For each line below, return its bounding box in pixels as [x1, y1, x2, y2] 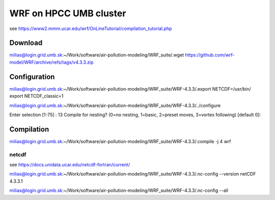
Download [9, 39, 43, 47]
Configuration [9, 72, 55, 81]
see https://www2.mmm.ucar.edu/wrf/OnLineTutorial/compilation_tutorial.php [9, 25, 172, 32]
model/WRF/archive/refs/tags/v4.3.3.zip [9, 59, 94, 65]
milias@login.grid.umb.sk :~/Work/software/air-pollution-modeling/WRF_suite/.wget [9, 52, 184, 58]
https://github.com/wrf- [185, 52, 235, 58]
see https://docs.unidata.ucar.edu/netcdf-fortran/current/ [9, 161, 130, 167]
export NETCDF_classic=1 [9, 93, 64, 99]
